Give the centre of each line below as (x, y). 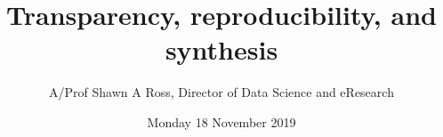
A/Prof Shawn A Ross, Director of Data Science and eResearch (221, 92)
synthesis (221, 49)
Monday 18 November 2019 (221, 121)
